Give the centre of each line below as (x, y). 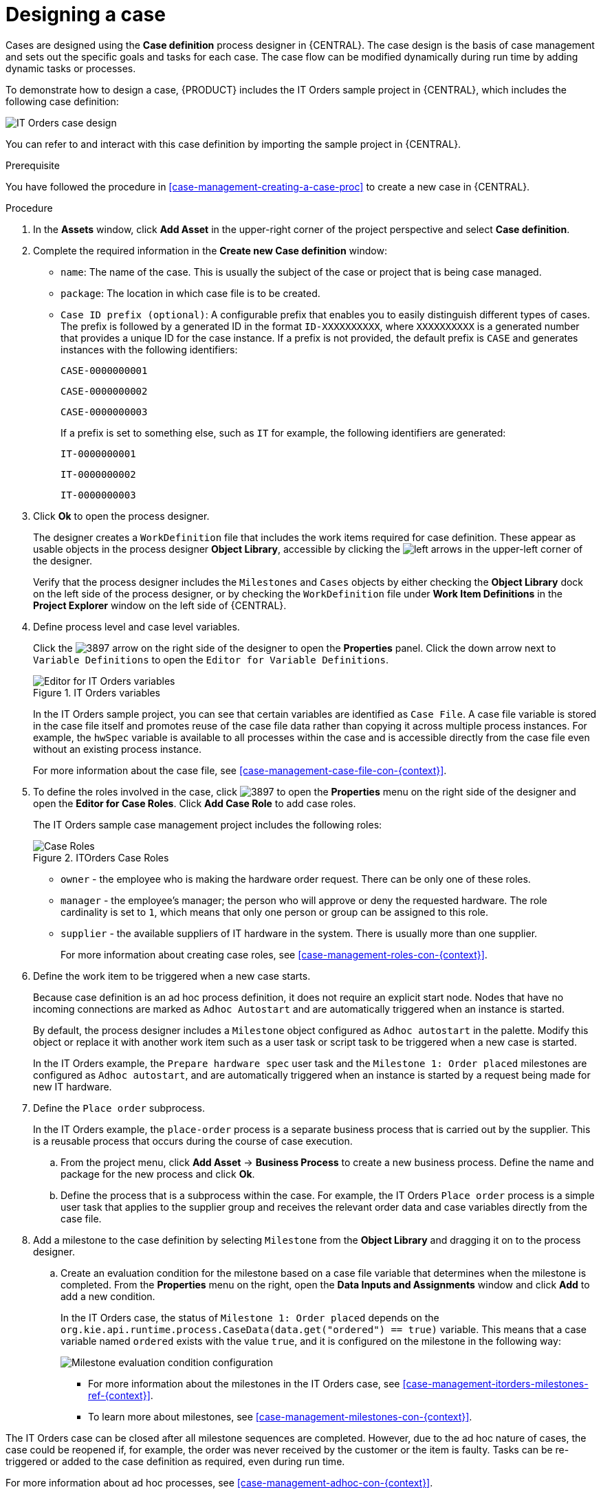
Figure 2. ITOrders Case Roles (101, 857)
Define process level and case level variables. (136, 626)
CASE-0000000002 (104, 391)
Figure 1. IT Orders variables (97, 692)
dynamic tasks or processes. (71, 68)
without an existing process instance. (117, 749)
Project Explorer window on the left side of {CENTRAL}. (160, 605)
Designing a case (86, 14)
